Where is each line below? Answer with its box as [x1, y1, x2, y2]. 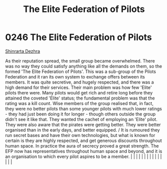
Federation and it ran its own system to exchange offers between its [5, 73, 145, 79]
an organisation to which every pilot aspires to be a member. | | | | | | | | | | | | [5, 153, 162, 159]
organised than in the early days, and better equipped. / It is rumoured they [5, 126, 160, 133]
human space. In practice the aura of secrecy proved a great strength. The [5, 142, 159, 148]
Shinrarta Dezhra [5, 48, 40, 54]
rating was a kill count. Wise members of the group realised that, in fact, [5, 100, 153, 106]
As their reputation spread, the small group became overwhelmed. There [5, 57, 155, 63]
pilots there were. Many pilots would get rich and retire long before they [5, 89, 153, 95]
